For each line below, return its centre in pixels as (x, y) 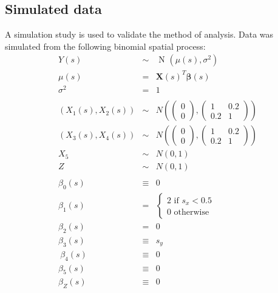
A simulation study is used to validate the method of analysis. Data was (139, 34)
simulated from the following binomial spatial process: (105, 46)
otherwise (192, 213)
